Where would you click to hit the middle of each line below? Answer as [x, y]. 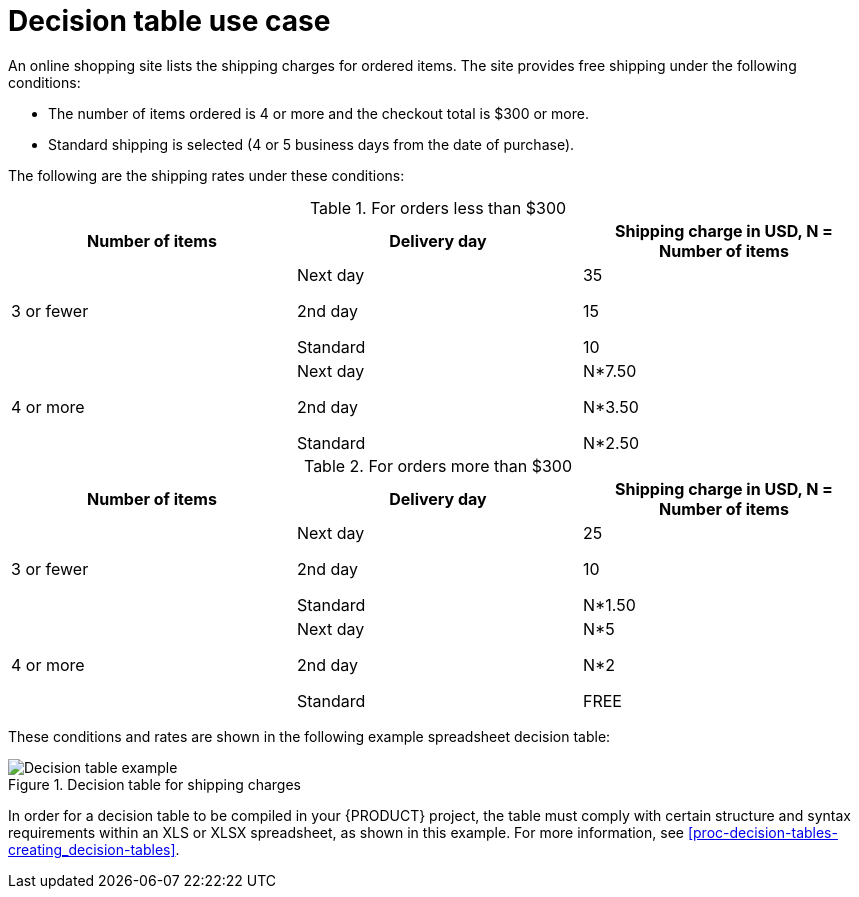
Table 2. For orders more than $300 [438, 465]
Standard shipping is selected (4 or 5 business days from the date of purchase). [311, 144]
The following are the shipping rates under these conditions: [206, 175]
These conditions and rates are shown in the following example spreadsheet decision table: [309, 736]
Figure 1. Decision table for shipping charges [155, 784]
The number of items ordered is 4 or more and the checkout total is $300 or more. [318, 113]
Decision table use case [169, 21]
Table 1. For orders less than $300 [438, 207]
